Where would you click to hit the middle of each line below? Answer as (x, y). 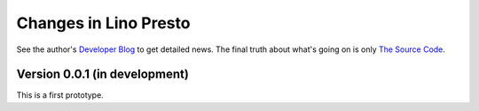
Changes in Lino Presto (103, 23)
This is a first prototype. (60, 95)
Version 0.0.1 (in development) (103, 74)
